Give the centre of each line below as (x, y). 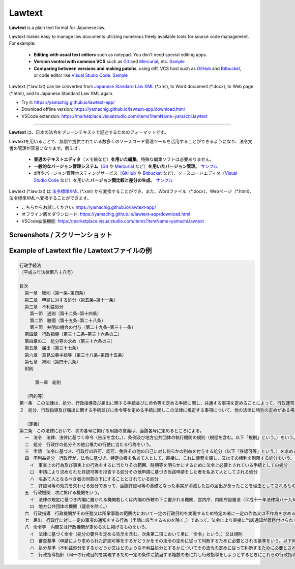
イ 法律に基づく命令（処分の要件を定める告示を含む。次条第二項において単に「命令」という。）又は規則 (136, 534)
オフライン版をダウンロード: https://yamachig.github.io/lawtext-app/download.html (106, 214)
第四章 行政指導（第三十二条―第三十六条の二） (74, 334)
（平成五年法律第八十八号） (47, 272)
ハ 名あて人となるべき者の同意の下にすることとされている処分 (94, 479)
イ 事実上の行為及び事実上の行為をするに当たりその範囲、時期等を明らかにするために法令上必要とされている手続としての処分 (159, 465)
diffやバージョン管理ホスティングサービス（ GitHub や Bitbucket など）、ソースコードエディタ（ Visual (135, 173)
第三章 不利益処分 (44, 307)
